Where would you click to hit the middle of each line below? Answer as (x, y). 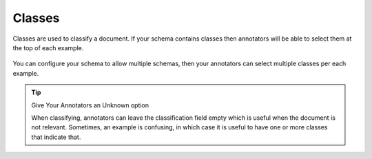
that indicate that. (56, 137)
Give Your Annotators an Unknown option (90, 105)
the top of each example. (48, 47)
